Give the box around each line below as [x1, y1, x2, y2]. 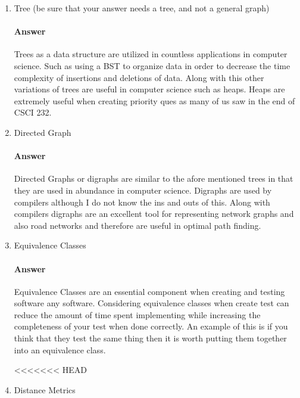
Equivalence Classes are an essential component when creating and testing [14, 285, 285, 297]
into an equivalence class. [14, 343, 106, 356]
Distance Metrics [14, 383, 76, 396]
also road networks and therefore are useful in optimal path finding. [14, 219, 261, 231]
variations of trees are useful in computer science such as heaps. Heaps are [14, 83, 285, 95]
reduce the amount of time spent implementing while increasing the [14, 308, 261, 321]
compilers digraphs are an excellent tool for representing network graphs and [14, 207, 294, 220]
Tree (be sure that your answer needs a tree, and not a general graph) [14, 2, 270, 14]
